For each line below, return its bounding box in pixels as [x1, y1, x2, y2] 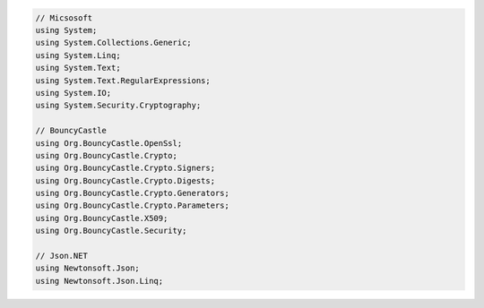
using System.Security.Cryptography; [35, 100, 202, 111]
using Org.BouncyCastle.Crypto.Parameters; [35, 201, 230, 210]
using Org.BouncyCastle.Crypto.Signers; [35, 163, 215, 174]
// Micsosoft [35, 13, 93, 22]
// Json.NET [35, 251, 89, 261]
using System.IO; [35, 88, 112, 98]
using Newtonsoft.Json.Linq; [35, 276, 164, 286]
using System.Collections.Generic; [35, 38, 192, 48]
